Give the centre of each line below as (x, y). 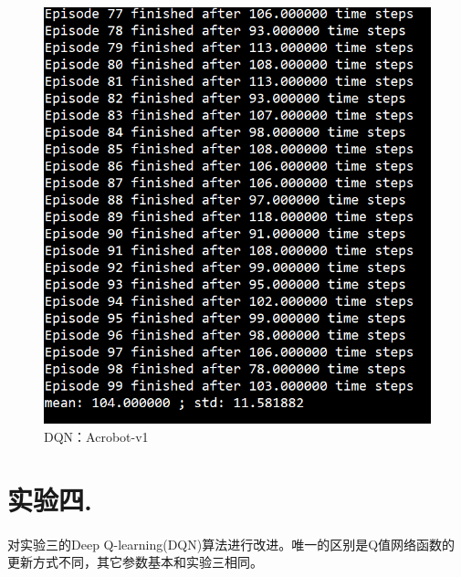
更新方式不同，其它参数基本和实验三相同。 (135, 562)
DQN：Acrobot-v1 (96, 437)
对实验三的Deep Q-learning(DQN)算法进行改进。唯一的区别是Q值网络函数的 (231, 544)
